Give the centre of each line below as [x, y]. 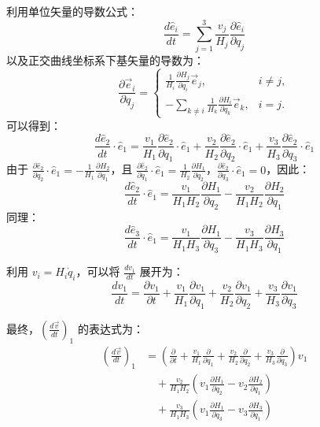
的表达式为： [110, 328]
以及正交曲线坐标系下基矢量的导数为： [105, 59]
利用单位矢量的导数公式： [72, 11]
